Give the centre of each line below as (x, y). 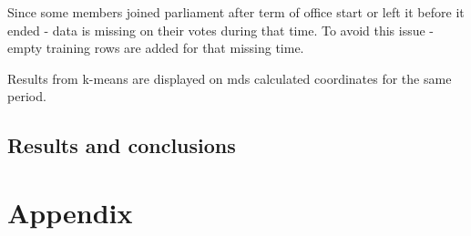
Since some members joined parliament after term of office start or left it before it (236, 12)
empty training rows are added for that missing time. (156, 48)
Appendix (70, 212)
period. (27, 96)
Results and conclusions (122, 145)
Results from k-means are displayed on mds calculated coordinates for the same (230, 78)
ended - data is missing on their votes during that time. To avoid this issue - (221, 30)
